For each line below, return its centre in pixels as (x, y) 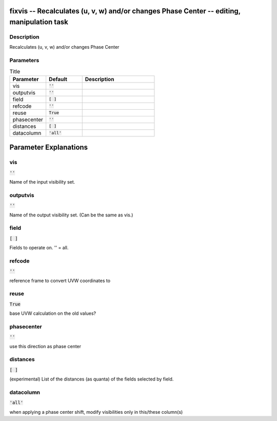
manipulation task (39, 22)
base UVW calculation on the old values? (53, 313)
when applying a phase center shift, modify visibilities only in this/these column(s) (96, 412)
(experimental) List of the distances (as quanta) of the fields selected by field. (92, 379)
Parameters (24, 61)
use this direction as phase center (45, 346)
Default (58, 79)
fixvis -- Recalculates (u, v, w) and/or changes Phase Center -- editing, (125, 11)
